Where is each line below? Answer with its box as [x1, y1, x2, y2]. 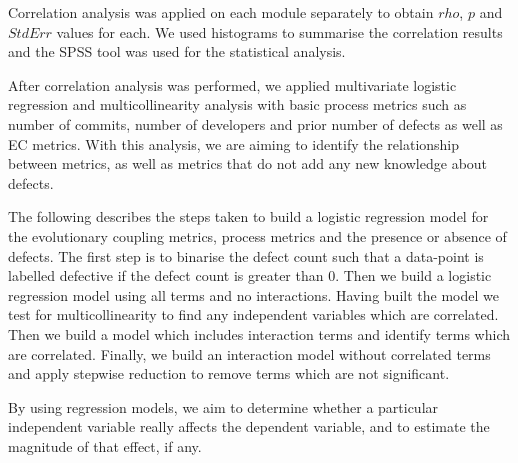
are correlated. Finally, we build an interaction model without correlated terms [8, 343, 491, 364]
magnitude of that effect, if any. [8, 435, 202, 456]
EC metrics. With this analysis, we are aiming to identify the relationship [8, 133, 460, 154]
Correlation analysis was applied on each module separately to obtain [8, 2, 434, 22]
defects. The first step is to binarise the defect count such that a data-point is [8, 245, 484, 266]
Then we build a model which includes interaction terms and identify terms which [8, 323, 511, 344]
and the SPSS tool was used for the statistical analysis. [8, 41, 346, 62]
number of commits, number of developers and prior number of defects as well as [8, 113, 503, 134]
